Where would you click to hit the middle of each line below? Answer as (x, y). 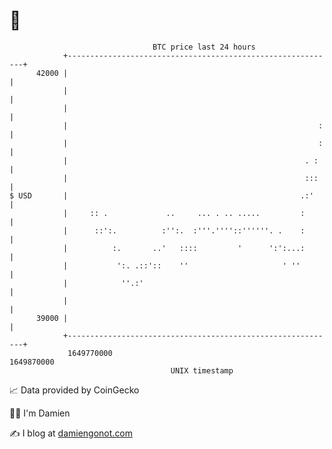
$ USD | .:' (161, 195)
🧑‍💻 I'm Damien (40, 413)
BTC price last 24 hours (204, 47)
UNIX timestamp (202, 370)
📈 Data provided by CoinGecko (74, 390)
